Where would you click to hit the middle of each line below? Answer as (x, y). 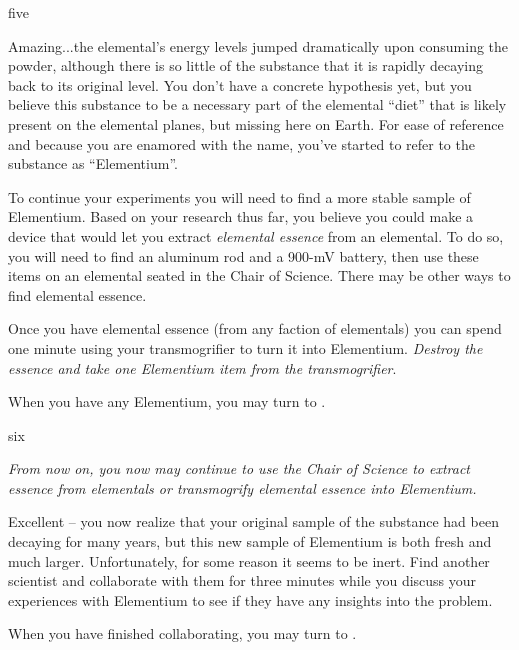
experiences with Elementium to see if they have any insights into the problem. (250, 599)
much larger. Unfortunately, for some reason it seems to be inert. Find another (249, 560)
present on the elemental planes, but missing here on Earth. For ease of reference (256, 123)
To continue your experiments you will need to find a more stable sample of (239, 196)
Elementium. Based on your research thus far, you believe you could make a (241, 216)
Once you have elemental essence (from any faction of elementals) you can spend (255, 328)
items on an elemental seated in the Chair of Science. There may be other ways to (259, 275)
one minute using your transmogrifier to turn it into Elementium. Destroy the (245, 347)
